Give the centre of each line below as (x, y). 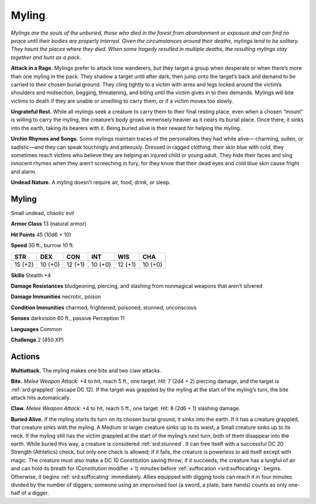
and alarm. (24, 171)
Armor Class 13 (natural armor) (49, 224)
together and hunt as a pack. (46, 57)
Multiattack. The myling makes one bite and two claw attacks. (86, 370)
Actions (25, 357)
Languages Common (37, 329)
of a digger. (35, 493)
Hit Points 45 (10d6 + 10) (41, 234)
